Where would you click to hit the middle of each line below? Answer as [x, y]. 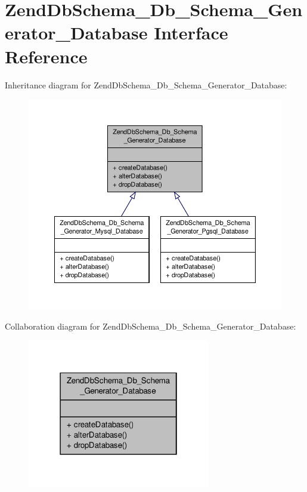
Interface [191, 33]
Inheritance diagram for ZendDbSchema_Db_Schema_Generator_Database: [146, 84]
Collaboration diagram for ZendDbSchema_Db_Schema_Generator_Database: [151, 326]
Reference [46, 56]
